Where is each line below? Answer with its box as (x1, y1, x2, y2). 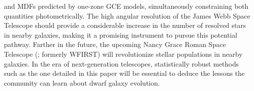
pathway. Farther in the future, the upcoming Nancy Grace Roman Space (4, 39, 226, 49)
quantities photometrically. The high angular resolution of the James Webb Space (4, 10, 251, 21)
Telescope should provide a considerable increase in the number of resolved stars (4, 20, 246, 30)
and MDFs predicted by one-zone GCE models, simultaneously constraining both (4, 1, 249, 11)
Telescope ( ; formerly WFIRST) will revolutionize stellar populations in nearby (4, 48, 243, 59)
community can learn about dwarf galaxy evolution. (4, 77, 160, 88)
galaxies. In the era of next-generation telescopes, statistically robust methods (4, 58, 239, 68)
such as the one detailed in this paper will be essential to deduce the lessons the (4, 68, 245, 78)
